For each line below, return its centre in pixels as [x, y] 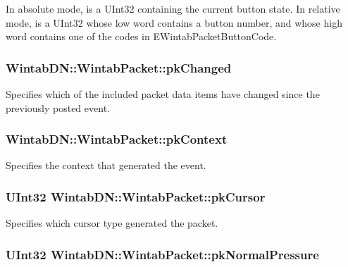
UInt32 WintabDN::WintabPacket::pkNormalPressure [162, 254]
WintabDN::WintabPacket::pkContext [117, 139]
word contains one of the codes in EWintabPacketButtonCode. [141, 36]
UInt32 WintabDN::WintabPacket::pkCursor [136, 196]
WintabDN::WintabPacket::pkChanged [119, 67]
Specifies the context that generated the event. [106, 165]
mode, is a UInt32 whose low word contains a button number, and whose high [174, 22]
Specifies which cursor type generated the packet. [112, 223]
